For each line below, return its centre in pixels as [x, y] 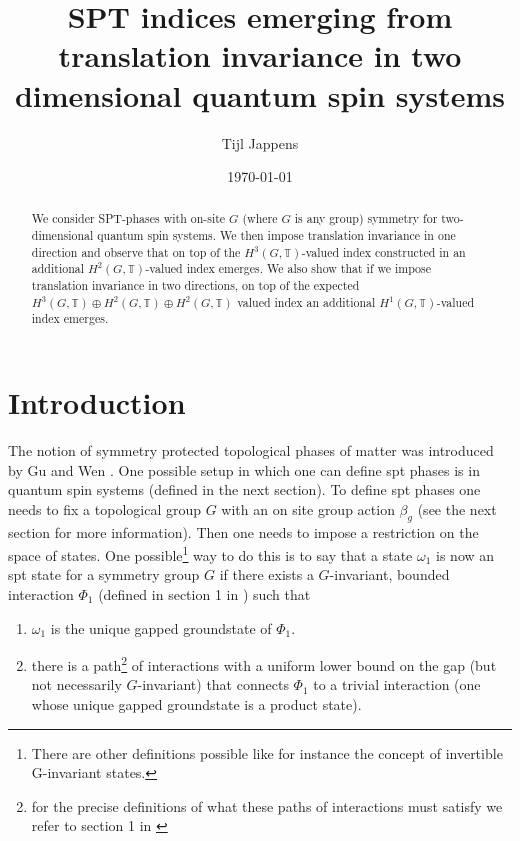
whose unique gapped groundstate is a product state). [196, 704]
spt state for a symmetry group [104, 574]
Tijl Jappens [260, 142]
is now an [465, 554]
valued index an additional [306, 301]
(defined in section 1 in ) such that [204, 594]
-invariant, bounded [389, 574]
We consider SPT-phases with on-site [128, 218]
